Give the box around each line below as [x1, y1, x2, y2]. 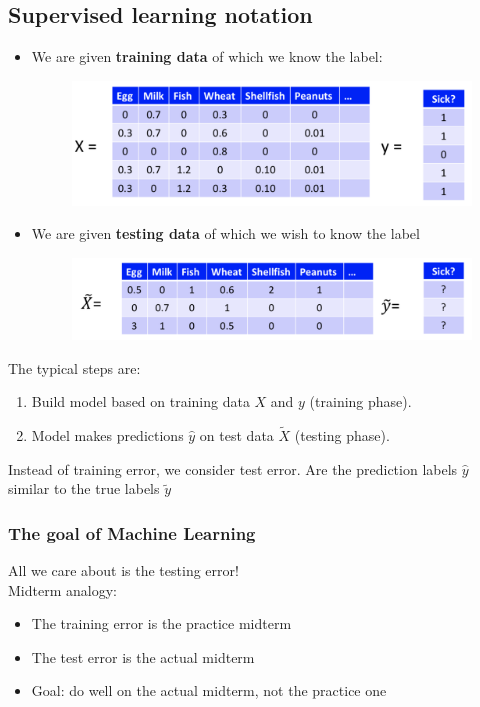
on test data [199, 425, 274, 446]
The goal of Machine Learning [8, 520, 256, 545]
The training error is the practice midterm [31, 613, 292, 634]
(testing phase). [294, 425, 390, 446]
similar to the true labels [8, 478, 160, 499]
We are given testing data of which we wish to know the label [31, 223, 420, 244]
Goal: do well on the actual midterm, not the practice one [31, 680, 387, 701]
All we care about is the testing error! [8, 560, 239, 581]
